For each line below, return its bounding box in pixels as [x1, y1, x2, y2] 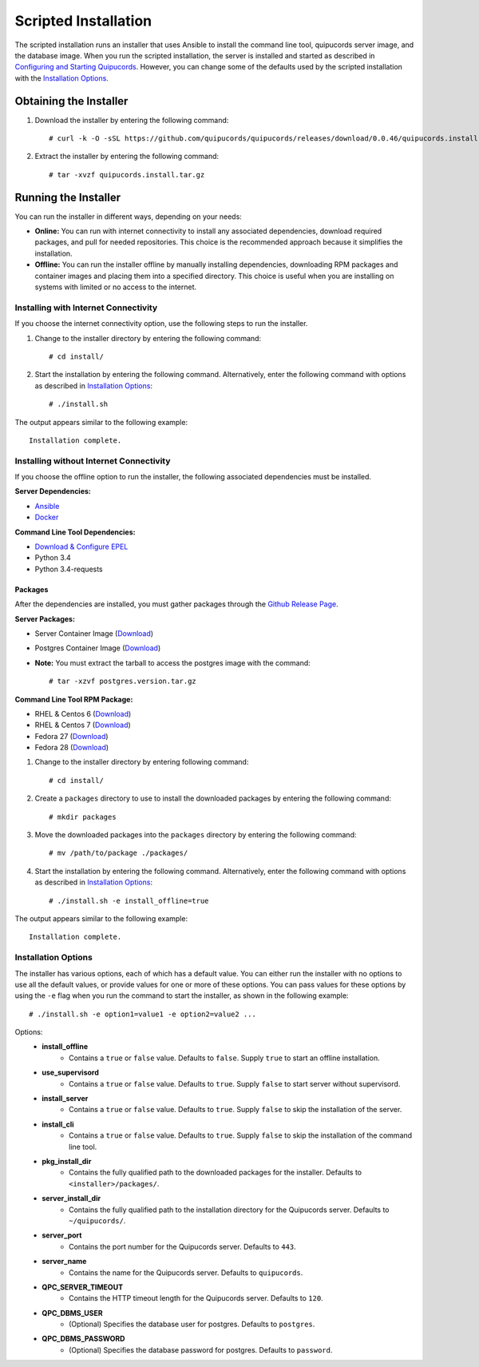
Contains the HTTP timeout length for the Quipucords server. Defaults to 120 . [69, 1293, 323, 1303]
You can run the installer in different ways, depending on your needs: [14, 212, 243, 221]
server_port [42, 1230, 82, 1240]
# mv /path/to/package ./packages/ [49, 848, 188, 858]
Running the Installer [14, 190, 121, 204]
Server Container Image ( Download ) [34, 628, 154, 638]
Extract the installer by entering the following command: [34, 152, 220, 161]
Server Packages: [14, 614, 76, 623]
